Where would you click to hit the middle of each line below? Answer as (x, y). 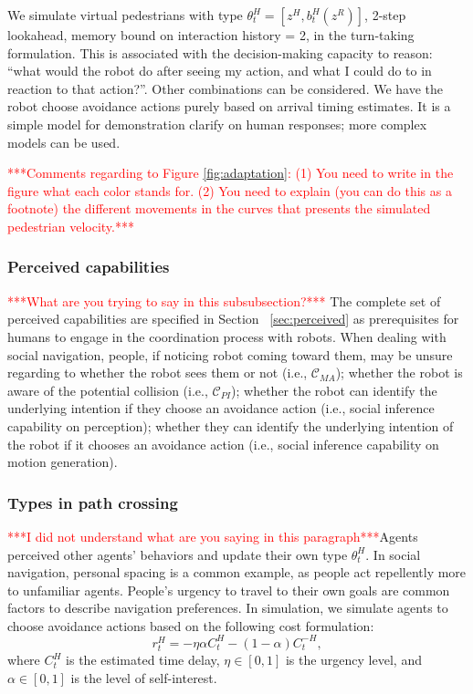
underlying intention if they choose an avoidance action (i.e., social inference (221, 408)
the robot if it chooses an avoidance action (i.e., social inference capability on (223, 444)
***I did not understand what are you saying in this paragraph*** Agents (213, 536)
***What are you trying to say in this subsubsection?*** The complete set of (224, 300)
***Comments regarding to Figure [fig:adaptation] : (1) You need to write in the (231, 173)
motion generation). (63, 462)
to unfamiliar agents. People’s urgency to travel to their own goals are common (229, 590)
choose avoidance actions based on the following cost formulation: (191, 625)
